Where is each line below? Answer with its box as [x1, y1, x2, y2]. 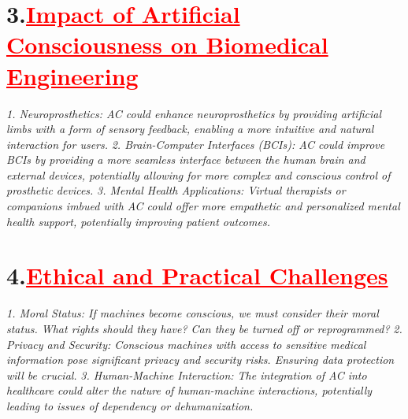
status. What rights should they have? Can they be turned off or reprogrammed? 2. [6, 320, 402, 336]
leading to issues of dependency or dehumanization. [6, 397, 254, 413]
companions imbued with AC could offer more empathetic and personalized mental [6, 198, 400, 214]
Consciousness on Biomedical [6, 28, 328, 61]
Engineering [6, 59, 139, 91]
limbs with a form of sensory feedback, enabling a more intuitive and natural [6, 121, 374, 137]
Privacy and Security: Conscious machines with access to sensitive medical [6, 336, 366, 352]
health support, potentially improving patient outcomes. [6, 213, 270, 229]
